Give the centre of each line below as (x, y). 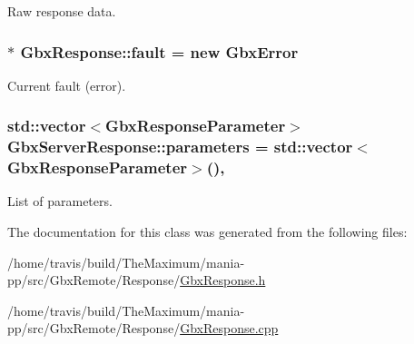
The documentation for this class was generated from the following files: (207, 232)
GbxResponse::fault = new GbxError (159, 51)
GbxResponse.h (223, 280)
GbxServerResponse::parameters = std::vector (180, 147)
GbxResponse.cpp (229, 328)
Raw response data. (62, 11)
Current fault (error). (67, 85)
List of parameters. (60, 201)
